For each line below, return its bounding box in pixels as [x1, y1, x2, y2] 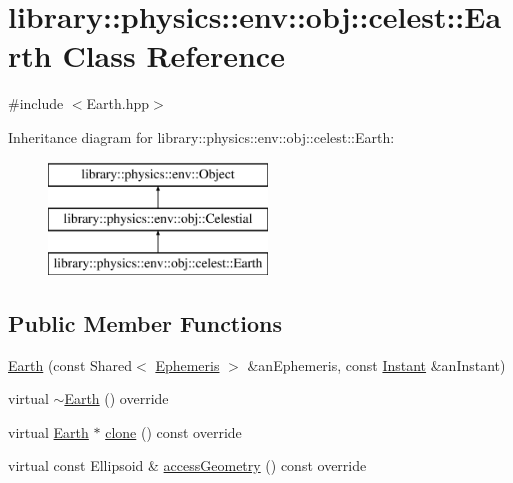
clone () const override [105, 421, 242, 442]
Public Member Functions [8, 307, 282, 338]
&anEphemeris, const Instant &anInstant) [247, 354, 506, 375]
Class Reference [62, 35, 285, 76]
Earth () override [64, 388, 169, 409]
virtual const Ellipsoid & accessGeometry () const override [8, 455, 367, 476]
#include [8, 93, 64, 114]
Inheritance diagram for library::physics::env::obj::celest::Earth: [8, 126, 395, 147]
